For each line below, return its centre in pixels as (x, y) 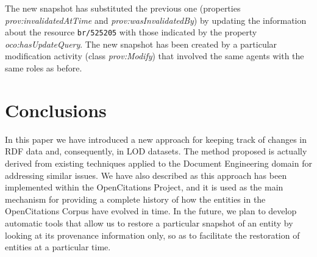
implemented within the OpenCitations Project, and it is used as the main (144, 187)
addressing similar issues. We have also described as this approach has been (146, 175)
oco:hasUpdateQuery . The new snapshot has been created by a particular (141, 44)
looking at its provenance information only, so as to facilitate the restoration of (152, 235)
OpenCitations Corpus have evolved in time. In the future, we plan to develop (151, 211)
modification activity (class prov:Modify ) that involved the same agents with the (155, 56)
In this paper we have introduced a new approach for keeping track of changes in (156, 139)
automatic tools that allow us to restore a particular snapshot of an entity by (149, 223)
